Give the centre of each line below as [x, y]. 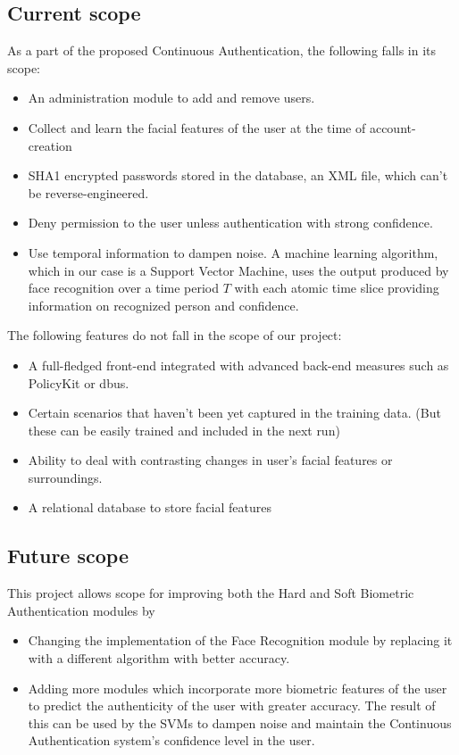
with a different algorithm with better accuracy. [159, 658]
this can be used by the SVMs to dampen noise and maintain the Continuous [240, 722]
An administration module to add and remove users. [171, 98]
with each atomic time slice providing [337, 288]
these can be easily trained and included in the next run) [184, 430]
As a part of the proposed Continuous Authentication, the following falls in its [222, 50]
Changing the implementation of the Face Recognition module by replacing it [240, 640]
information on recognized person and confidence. [163, 305]
